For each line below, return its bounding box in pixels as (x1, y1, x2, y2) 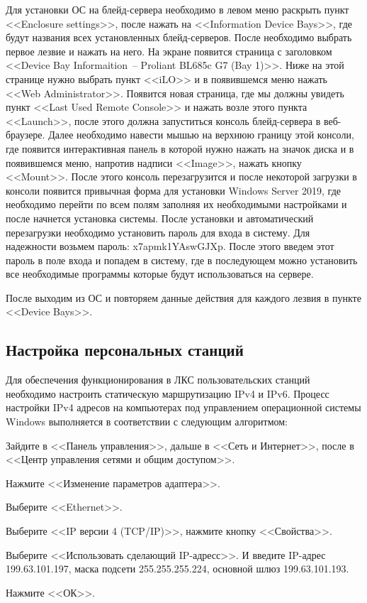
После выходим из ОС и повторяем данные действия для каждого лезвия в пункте (6, 290, 361, 305)
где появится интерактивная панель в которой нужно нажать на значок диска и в (6, 141, 354, 156)
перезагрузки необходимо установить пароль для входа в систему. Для (6, 224, 310, 239)
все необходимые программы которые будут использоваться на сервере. (6, 266, 314, 281)
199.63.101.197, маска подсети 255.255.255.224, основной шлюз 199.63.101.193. (6, 561, 349, 576)
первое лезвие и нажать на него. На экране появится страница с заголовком (6, 43, 332, 58)
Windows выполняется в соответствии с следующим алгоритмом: (6, 414, 288, 429)
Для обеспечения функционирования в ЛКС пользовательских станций (6, 372, 310, 387)
